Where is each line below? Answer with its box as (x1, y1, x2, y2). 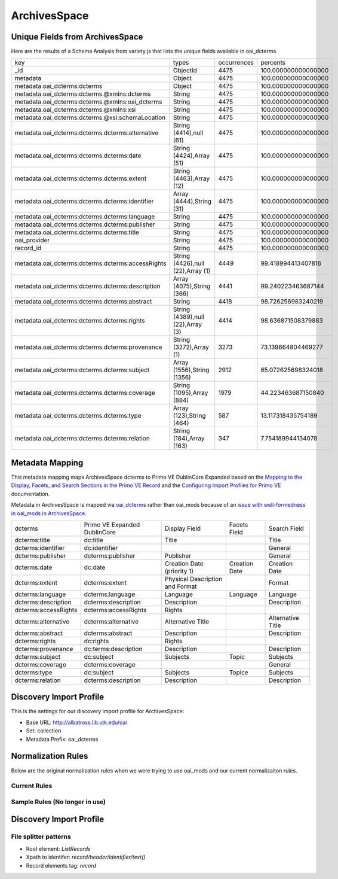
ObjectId (173, 66, 197, 75)
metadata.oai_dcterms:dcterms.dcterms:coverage (14, 389, 155, 397)
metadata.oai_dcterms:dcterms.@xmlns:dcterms (14, 90, 152, 98)
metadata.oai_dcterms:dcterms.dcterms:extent (14, 174, 147, 183)
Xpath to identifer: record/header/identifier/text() (26, 853, 146, 861)
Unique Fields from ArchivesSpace (11, 32, 143, 42)
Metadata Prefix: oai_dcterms (26, 735, 99, 743)
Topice (229, 668, 249, 676)
